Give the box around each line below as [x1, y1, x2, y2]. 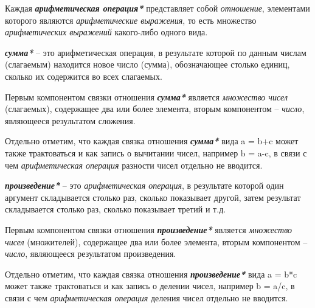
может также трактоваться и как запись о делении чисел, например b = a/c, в [5, 279, 295, 292]
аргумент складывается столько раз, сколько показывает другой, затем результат [5, 191, 301, 203]
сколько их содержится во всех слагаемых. [5, 69, 162, 82]
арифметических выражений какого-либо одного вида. [5, 26, 208, 38]
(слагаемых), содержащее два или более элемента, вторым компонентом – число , [5, 102, 305, 115]
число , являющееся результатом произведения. [5, 247, 176, 260]
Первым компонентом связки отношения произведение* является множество [5, 223, 292, 236]
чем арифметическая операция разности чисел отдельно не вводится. [5, 158, 263, 171]
